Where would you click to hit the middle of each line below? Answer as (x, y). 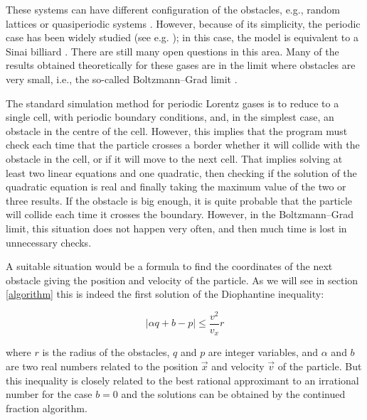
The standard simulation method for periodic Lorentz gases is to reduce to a (172, 103)
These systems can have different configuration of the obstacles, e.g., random (173, 9)
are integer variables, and (263, 352)
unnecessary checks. (49, 242)
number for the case (49, 394)
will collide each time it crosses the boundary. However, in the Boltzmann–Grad (180, 214)
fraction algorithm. (47, 408)
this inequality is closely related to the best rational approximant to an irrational (182, 380)
